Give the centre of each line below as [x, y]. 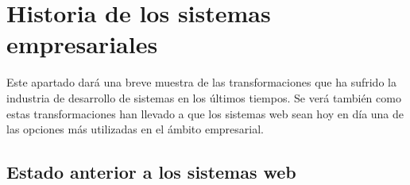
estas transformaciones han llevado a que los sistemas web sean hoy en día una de [205, 113]
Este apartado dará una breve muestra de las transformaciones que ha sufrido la [201, 82]
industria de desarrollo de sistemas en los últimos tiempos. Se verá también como [204, 97]
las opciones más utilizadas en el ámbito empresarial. [135, 129]
